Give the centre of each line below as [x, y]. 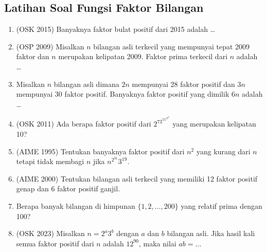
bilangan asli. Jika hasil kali [211, 233]
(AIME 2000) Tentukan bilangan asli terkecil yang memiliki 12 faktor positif [137, 178]
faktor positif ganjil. [89, 188]
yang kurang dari [223, 151]
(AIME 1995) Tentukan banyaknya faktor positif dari [100, 151]
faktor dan [33, 56]
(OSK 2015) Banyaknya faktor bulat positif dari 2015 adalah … [116, 29]
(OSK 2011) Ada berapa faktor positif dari [84, 124]
